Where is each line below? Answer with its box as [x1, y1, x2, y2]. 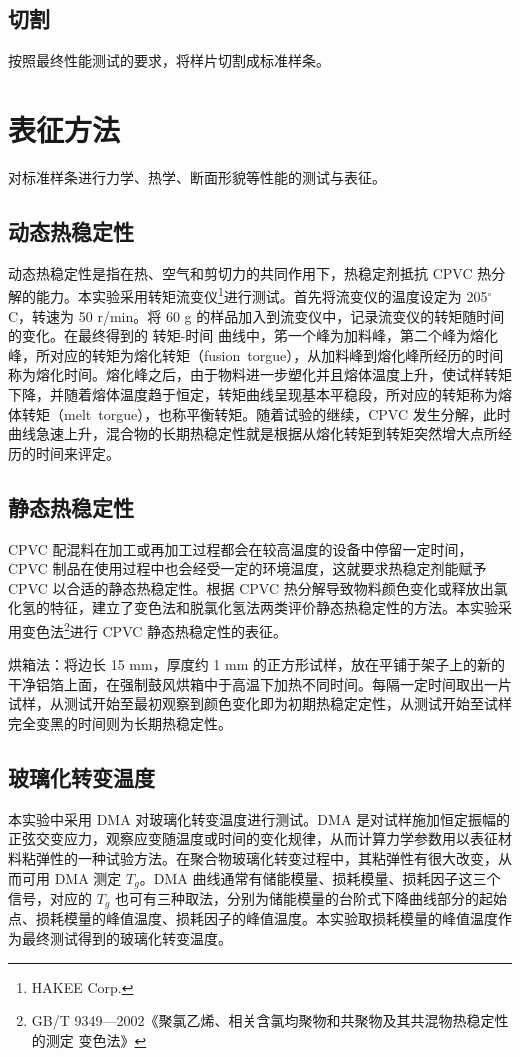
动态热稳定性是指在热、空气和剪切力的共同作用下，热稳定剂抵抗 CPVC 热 [8, 262, 492, 283]
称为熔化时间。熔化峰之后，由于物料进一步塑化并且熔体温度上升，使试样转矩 [8, 364, 512, 385]
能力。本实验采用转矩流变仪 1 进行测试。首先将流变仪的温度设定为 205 [35, 283, 488, 306]
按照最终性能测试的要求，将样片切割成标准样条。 [8, 50, 330, 71]
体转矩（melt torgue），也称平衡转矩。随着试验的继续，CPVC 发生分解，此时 [8, 403, 511, 424]
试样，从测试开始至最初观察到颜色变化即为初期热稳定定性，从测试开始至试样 [8, 693, 512, 714]
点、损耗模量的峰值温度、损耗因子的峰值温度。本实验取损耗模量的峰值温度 [8, 908, 498, 929]
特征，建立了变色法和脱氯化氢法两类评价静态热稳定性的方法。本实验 [49, 597, 498, 618]
